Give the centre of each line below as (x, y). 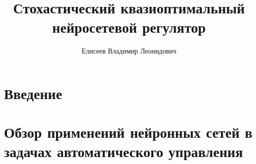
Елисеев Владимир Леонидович (129, 51)
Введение (33, 93)
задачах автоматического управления (124, 151)
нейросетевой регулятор (129, 27)
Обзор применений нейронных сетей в (128, 132)
